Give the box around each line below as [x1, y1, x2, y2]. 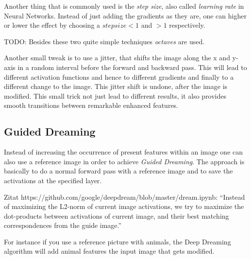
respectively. [169, 20, 205, 30]
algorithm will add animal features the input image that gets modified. [4, 246, 215, 256]
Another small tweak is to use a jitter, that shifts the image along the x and [4, 52, 230, 63]
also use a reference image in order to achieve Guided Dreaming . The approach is [4, 156, 245, 166]
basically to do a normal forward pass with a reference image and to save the [4, 166, 233, 176]
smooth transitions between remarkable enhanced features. [4, 100, 179, 110]
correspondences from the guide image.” [4, 220, 122, 230]
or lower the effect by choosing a [4, 20, 100, 30]
